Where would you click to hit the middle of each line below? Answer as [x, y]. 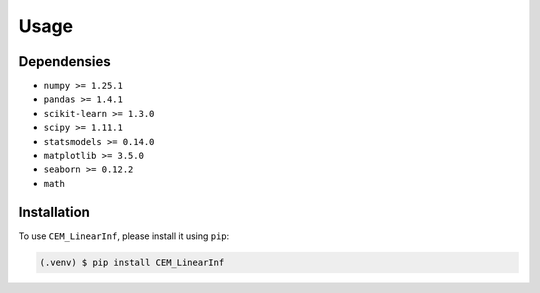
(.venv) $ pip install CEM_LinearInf [132, 262]
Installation [54, 211]
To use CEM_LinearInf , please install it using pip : [124, 236]
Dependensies [65, 61]
